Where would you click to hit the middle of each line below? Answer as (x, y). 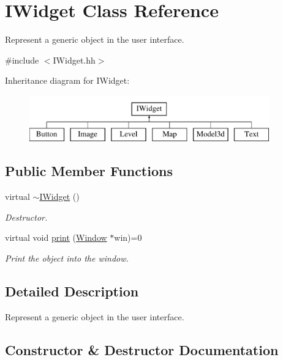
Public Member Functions (89, 171)
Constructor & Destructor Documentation (142, 349)
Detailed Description (72, 291)
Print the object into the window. (67, 258)
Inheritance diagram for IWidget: (67, 80)
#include (22, 60)
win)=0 (128, 237)
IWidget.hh (74, 60)
